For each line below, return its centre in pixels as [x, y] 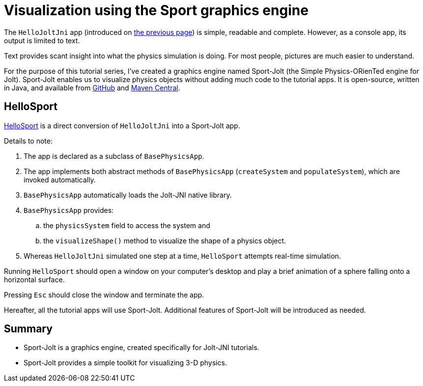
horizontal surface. [34, 279]
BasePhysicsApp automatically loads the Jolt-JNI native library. [128, 195]
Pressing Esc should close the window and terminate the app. [104, 295]
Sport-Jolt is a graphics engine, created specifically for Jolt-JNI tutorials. [141, 348]
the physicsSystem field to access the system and [127, 225]
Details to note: [28, 141]
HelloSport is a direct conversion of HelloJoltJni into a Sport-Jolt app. [122, 125]
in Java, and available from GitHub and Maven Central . [92, 88]
